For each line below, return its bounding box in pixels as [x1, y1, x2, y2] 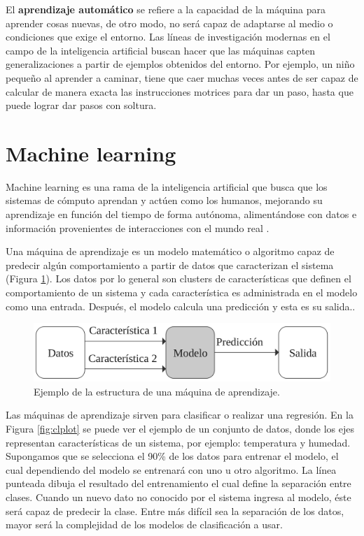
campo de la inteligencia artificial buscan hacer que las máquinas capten [6, 43, 316, 57]
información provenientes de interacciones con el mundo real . [6, 220, 269, 235]
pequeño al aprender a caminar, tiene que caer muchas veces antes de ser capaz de [6, 70, 358, 85]
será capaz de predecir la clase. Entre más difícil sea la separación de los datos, [6, 503, 344, 518]
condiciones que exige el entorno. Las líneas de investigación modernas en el [6, 29, 330, 44]
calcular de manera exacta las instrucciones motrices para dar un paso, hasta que [6, 84, 353, 99]
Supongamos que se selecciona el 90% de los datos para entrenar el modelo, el [6, 449, 339, 463]
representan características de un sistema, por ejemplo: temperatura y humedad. [6, 435, 351, 449]
